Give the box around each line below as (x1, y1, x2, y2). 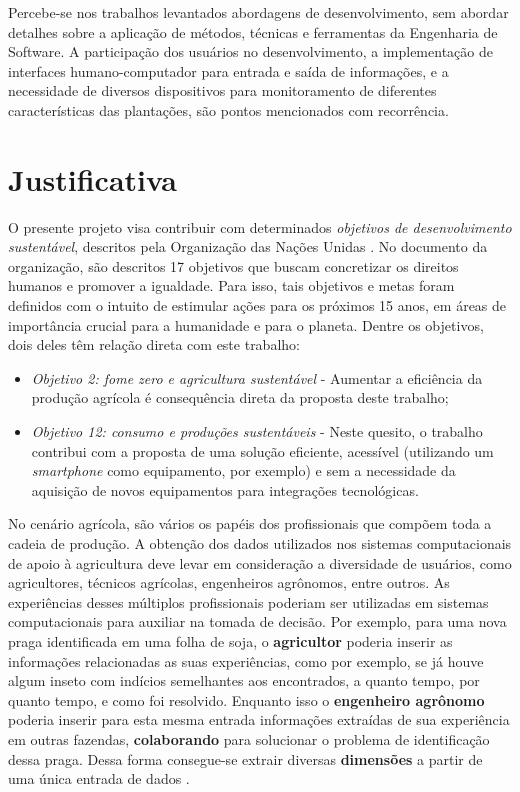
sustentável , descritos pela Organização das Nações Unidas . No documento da (8, 236, 488, 257)
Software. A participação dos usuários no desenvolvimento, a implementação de (8, 41, 493, 62)
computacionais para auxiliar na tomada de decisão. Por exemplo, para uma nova (8, 611, 507, 632)
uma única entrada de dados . (8, 768, 190, 789)
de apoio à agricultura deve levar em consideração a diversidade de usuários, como (8, 552, 512, 573)
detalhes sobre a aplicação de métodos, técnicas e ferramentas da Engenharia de (8, 21, 498, 42)
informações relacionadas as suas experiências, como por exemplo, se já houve (8, 650, 484, 671)
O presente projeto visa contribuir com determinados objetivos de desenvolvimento (8, 216, 512, 237)
